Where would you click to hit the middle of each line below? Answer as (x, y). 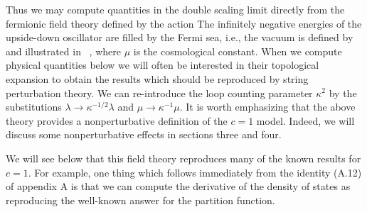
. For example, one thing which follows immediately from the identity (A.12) (195, 172)
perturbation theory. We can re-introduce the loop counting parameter (159, 93)
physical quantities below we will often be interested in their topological (163, 65)
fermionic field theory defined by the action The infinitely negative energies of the (184, 23)
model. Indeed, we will (305, 120)
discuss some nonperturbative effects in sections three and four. (144, 134)
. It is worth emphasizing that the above (267, 107)
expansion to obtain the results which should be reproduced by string (157, 78)
